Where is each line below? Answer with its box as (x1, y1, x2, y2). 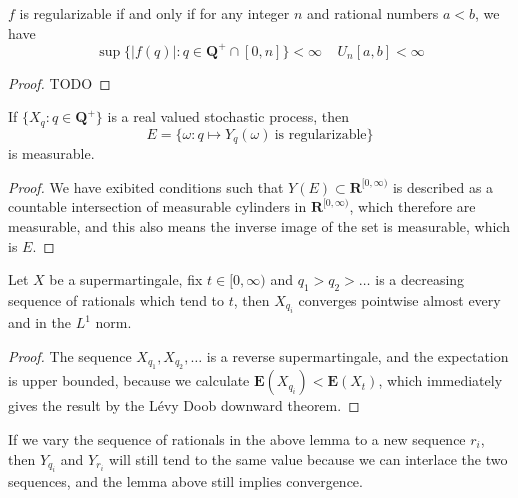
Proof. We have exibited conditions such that (8, 176, 284, 197)
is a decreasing (375, 269, 465, 290)
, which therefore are (349, 196, 476, 217)
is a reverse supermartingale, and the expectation (206, 345, 509, 366)
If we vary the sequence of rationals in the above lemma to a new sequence (8, 428, 466, 449)
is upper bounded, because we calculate (8, 370, 250, 391)
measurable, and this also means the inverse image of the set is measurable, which (8, 215, 510, 236)
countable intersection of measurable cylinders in (8, 196, 307, 217)
